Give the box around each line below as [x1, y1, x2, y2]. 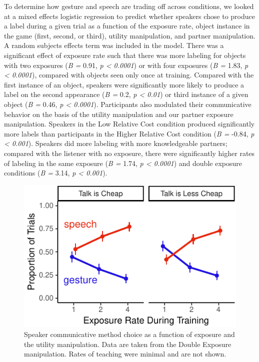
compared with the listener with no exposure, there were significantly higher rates [4, 147, 255, 158]
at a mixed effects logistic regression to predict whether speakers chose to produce [4, 10, 255, 21]
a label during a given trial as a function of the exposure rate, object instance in [4, 20, 250, 31]
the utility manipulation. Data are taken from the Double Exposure [24, 338, 231, 349]
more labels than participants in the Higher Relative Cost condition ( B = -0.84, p [4, 128, 254, 138]
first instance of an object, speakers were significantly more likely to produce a [4, 79, 244, 89]
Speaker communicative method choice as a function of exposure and [24, 329, 235, 339]
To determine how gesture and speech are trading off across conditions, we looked [4, 1, 254, 11]
